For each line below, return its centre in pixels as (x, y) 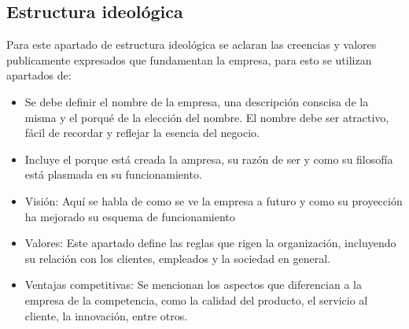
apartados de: (39, 75)
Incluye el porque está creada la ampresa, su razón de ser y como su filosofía (209, 159)
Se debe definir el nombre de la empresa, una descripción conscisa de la (197, 101)
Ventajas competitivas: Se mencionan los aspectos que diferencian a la (193, 285)
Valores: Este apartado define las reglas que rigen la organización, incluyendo (210, 243)
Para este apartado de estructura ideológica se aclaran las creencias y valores (192, 44)
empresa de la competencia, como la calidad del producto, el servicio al (196, 299)
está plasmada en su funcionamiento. (113, 174)
